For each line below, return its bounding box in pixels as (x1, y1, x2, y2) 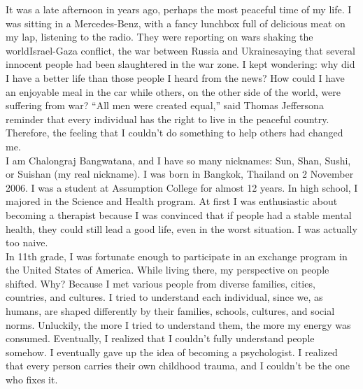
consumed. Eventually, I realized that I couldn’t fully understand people (6, 331, 315, 346)
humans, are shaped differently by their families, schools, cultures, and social (6, 304, 335, 318)
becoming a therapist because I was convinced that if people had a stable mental (6, 207, 352, 222)
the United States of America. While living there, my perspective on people (6, 262, 329, 277)
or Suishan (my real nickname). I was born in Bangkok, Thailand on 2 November (6, 167, 354, 181)
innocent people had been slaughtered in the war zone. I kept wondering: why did (6, 57, 355, 71)
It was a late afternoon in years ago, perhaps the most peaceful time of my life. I (6, 2, 352, 16)
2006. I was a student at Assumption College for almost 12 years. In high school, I (6, 180, 358, 194)
